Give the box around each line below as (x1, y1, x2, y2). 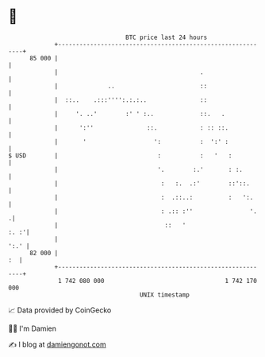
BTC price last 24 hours (125, 33, 208, 41)
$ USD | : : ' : (8, 151, 232, 160)
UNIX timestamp (139, 290, 190, 299)
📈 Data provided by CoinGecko (8, 305, 112, 315)
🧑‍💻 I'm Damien (8, 324, 57, 333)
